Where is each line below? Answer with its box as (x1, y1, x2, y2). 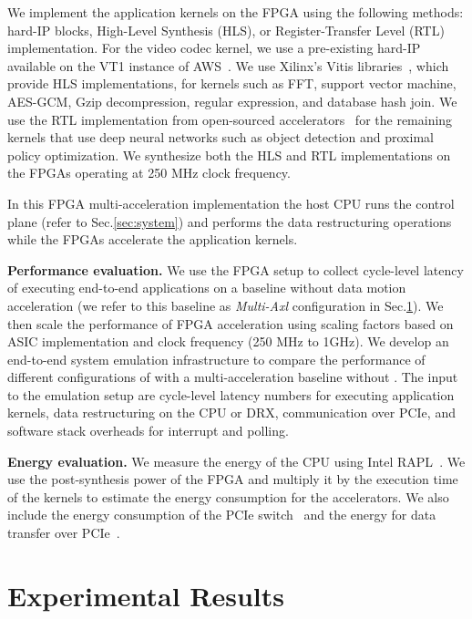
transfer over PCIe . (7, 523, 120, 542)
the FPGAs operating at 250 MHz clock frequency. (7, 163, 291, 182)
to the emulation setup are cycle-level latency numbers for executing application (7, 385, 455, 404)
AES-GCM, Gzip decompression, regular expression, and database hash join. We (7, 91, 457, 110)
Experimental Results (7, 576, 284, 614)
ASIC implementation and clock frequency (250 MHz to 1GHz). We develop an (7, 332, 449, 351)
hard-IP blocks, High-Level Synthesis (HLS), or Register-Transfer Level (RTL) (7, 20, 445, 39)
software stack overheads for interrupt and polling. (7, 421, 289, 440)
